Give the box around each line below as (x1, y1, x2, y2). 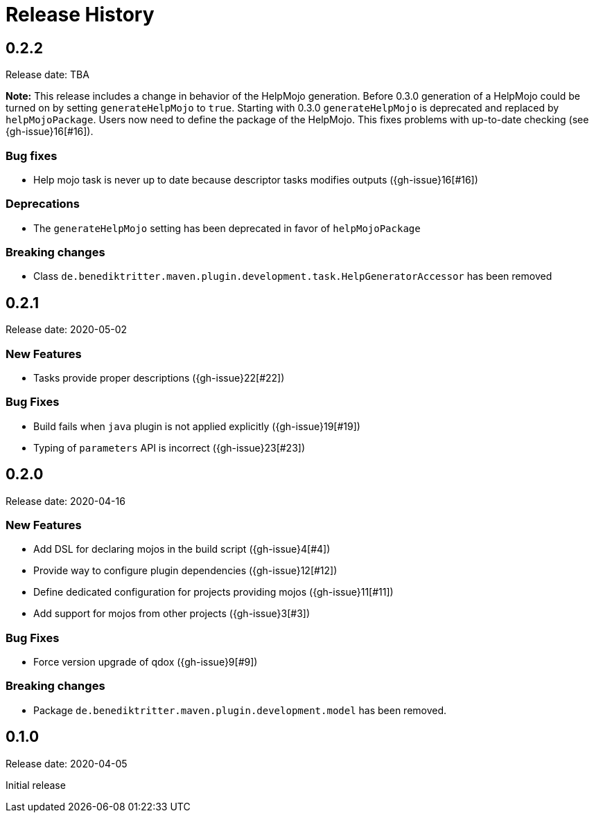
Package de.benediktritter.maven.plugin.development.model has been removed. (33, 704, 447, 716)
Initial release (6, 779, 66, 791)
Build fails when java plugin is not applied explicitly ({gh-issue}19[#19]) (33, 420, 360, 432)
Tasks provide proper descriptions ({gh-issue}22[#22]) (33, 372, 285, 384)
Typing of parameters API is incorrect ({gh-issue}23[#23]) (33, 441, 306, 454)
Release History (6, 3, 155, 26)
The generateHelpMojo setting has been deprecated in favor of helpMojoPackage (33, 222, 421, 234)
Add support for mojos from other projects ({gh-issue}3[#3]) (33, 607, 310, 620)
